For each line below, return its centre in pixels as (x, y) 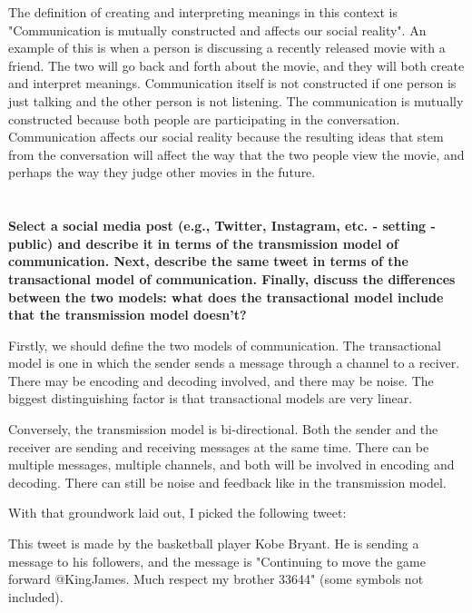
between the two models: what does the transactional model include (226, 297)
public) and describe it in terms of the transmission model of (203, 243)
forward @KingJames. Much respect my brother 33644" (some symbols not (216, 579)
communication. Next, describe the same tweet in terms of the (208, 261)
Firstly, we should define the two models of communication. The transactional (225, 345)
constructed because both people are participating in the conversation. (204, 119)
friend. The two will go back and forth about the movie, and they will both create (236, 65)
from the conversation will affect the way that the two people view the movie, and (236, 154)
